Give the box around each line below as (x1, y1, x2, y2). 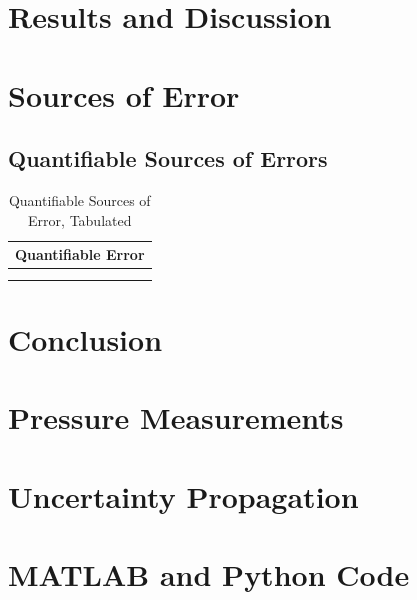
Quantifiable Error (15, 244, 145, 265)
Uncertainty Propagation (8, 475, 359, 516)
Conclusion (8, 318, 163, 359)
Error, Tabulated (28, 209, 132, 230)
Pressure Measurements (8, 397, 344, 438)
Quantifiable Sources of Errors (8, 143, 328, 174)
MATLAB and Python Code (8, 554, 410, 595)
